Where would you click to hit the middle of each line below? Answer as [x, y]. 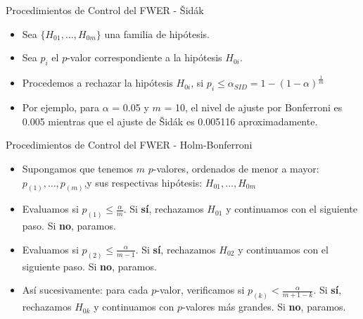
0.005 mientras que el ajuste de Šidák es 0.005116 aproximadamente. [170, 121]
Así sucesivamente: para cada [85, 290]
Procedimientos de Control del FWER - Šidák [105, 10]
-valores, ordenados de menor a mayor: [236, 168]
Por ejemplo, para [60, 107]
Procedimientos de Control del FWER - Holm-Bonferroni [129, 145]
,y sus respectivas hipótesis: [143, 182]
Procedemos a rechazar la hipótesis [97, 83]
